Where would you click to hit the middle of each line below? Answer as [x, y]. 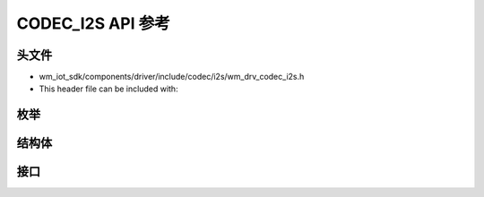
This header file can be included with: [108, 89]
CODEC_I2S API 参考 [93, 23]
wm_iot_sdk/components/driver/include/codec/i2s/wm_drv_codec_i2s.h [172, 77]
